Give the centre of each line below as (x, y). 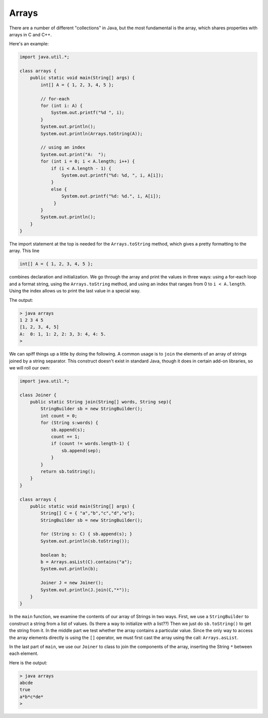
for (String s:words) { (69, 423)
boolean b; (54, 555)
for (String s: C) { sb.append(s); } (86, 534)
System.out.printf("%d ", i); (88, 113)
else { (59, 189)
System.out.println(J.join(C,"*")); (85, 590)
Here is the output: (28, 663)
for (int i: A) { (62, 106)
